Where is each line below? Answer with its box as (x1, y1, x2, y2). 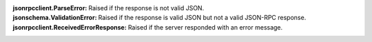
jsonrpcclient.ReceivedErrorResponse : (12, 23, 127, 31)
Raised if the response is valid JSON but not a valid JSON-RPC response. (98, 14, 307, 22)
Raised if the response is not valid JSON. (88, 4, 205, 12)
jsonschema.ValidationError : (12, 14, 97, 22)
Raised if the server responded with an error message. (127, 23, 283, 31)
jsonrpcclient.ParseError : (12, 4, 87, 12)
